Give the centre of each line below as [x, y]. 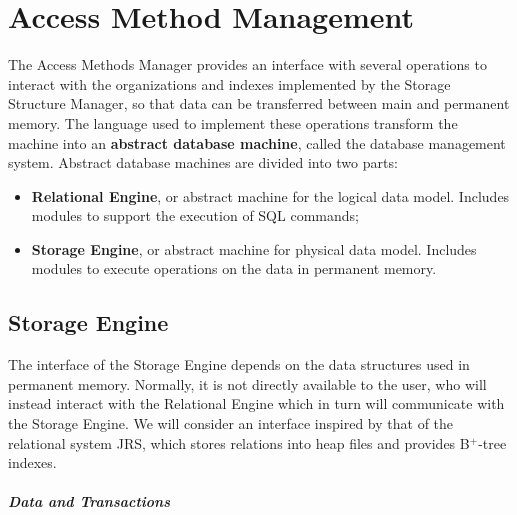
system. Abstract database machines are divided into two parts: [203, 162]
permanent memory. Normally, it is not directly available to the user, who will [247, 383]
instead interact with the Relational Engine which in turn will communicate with [256, 403]
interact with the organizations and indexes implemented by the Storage [229, 83]
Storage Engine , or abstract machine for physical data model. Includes [254, 248]
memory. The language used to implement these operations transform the [233, 122]
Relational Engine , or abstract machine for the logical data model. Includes [270, 195]
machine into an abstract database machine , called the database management [257, 142]
